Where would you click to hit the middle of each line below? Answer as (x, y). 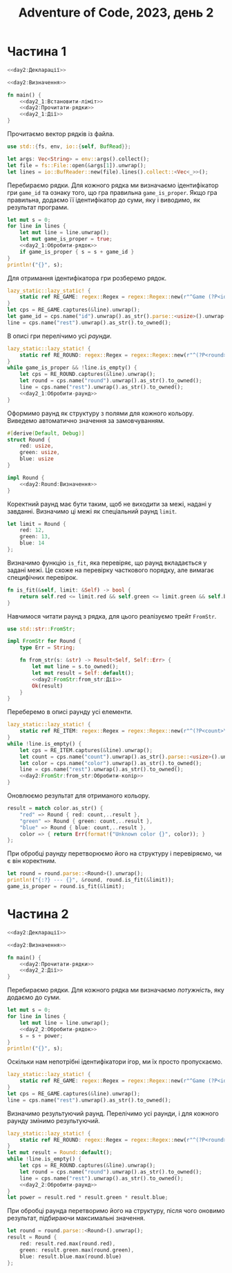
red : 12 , (32, 530)
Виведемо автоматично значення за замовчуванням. (86, 420)
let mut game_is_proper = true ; (66, 239)
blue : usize (37, 459)
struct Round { (29, 440)
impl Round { (26, 478)
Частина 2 (38, 914)
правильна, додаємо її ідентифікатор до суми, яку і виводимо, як (104, 200)
